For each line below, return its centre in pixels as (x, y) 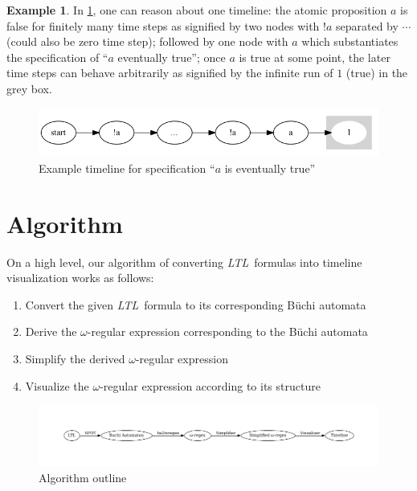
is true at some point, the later (315, 57)
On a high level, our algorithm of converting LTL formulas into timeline (184, 262)
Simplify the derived (75, 359)
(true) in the (377, 73)
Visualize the (57, 385)
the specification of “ (57, 57)
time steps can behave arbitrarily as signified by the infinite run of (170, 73)
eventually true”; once (172, 57)
